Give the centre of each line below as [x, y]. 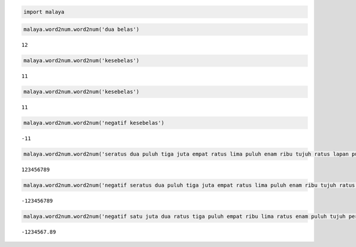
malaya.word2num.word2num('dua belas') [81, 29]
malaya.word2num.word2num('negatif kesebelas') [94, 123]
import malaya [44, 12]
